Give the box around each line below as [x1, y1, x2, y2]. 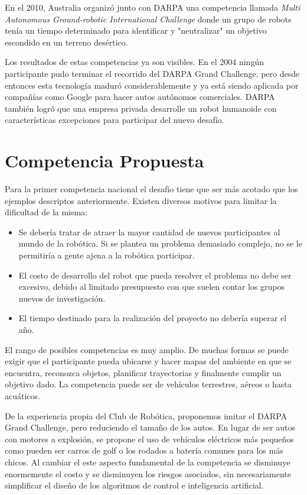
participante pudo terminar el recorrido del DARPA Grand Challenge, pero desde [5, 67, 300, 79]
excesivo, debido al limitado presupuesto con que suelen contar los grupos [18, 280, 285, 293]
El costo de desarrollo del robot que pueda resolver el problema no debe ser [18, 268, 292, 281]
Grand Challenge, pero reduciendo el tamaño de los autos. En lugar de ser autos [5, 421, 295, 433]
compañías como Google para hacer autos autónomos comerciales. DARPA [5, 90, 275, 103]
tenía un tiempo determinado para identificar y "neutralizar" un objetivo [5, 24, 267, 37]
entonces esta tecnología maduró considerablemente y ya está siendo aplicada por [5, 79, 299, 91]
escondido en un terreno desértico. [5, 35, 128, 48]
